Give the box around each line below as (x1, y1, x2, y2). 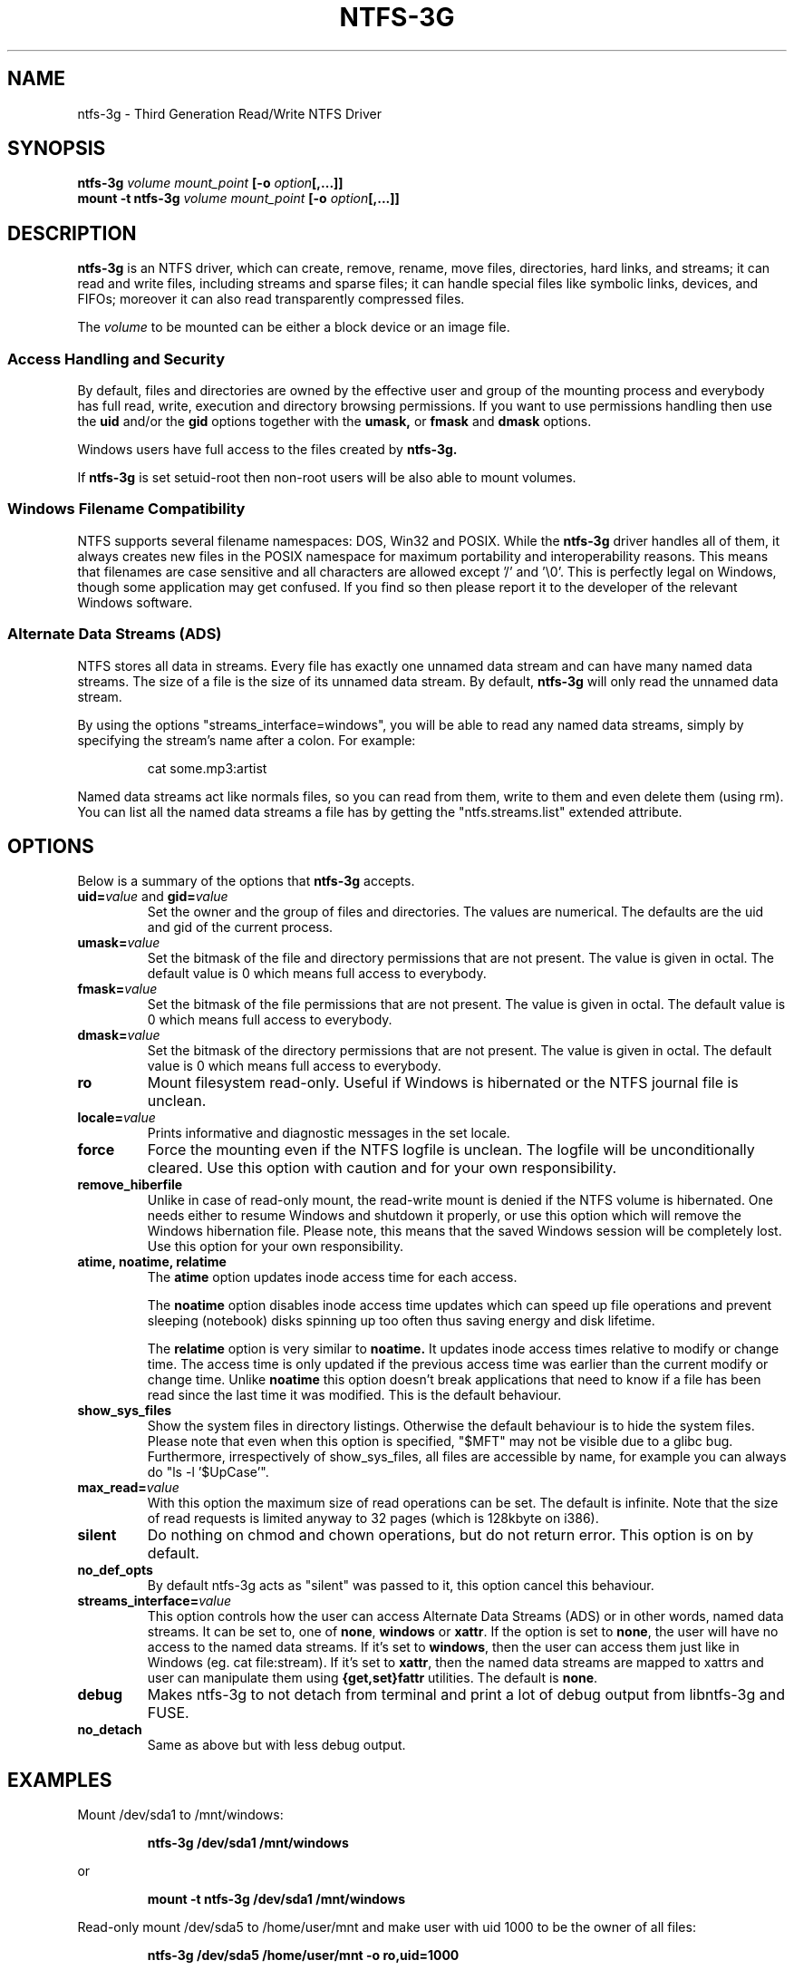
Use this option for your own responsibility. (147, 1238, 403, 1255)
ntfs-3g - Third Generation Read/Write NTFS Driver (77, 105, 382, 121)
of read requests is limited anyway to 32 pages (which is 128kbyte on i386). (147, 1510, 599, 1527)
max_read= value (77, 1480, 179, 1496)
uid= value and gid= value (77, 888, 228, 905)
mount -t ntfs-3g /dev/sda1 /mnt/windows (147, 1891, 406, 1907)
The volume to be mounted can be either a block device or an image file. (77, 319, 510, 335)
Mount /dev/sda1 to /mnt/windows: (77, 1807, 284, 1823)
